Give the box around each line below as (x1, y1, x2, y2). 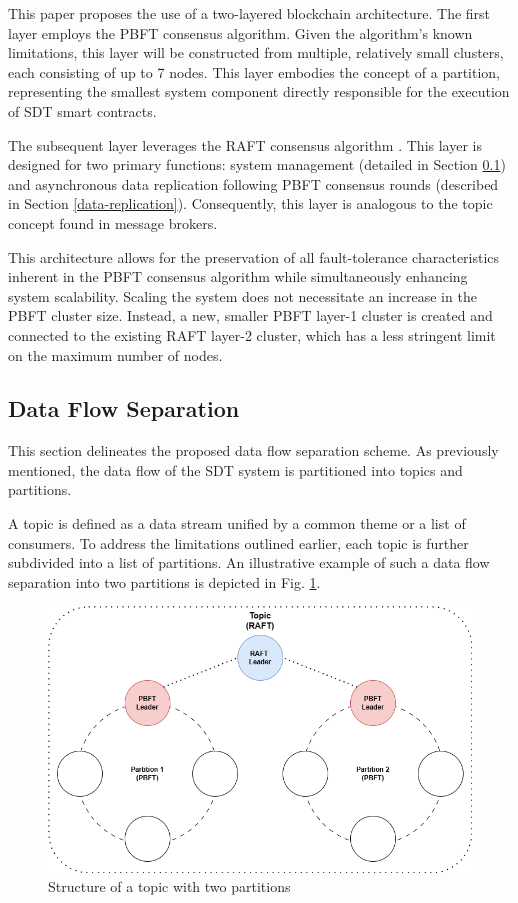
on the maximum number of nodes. (8, 344, 223, 365)
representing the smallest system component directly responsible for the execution (8, 81, 510, 102)
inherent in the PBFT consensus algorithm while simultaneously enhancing (8, 266, 468, 287)
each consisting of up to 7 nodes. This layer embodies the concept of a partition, (8, 61, 500, 82)
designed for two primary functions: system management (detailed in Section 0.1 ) (8, 154, 506, 175)
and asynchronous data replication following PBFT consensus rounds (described (8, 173, 499, 194)
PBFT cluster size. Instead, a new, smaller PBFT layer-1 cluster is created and (8, 305, 493, 326)
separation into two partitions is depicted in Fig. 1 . (8, 571, 321, 592)
